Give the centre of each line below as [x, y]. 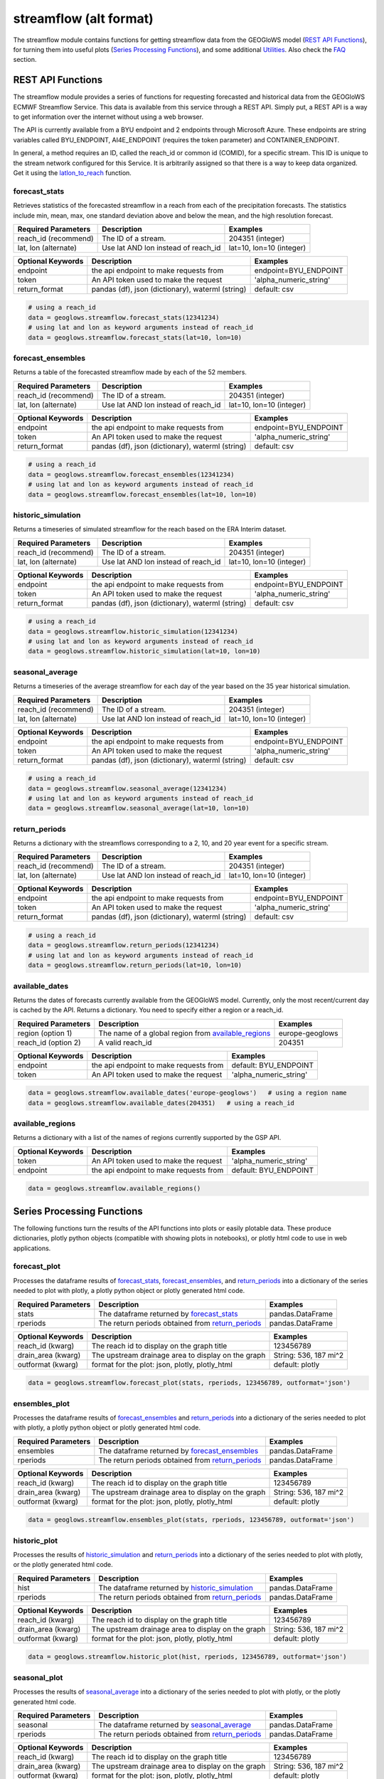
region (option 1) [45, 1033]
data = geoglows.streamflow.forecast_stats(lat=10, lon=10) [135, 337]
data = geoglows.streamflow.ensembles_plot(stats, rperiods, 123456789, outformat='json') [191, 1520]
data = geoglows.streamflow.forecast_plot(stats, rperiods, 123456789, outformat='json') [190, 1383]
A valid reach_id [125, 1042]
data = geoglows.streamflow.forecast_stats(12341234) [124, 317]
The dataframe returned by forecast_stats [168, 1314]
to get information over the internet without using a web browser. [108, 117]
